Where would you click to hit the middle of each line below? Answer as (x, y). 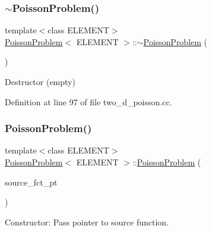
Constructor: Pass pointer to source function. (87, 222)
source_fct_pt (31, 182)
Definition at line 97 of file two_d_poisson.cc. (88, 101)
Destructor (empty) (40, 81)
